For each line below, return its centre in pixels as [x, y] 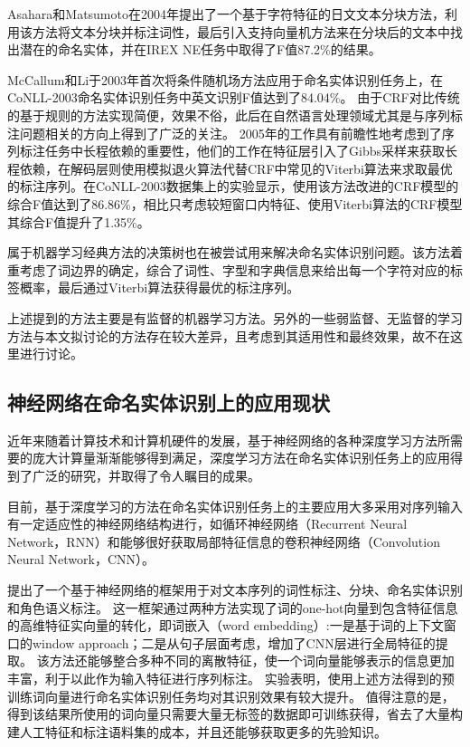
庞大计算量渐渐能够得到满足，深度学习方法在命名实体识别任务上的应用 [241, 458]
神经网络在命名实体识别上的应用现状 [169, 402]
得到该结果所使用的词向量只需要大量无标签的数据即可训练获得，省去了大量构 [235, 714]
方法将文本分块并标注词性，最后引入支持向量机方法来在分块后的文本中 [241, 31]
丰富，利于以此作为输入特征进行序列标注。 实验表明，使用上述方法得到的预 [231, 679]
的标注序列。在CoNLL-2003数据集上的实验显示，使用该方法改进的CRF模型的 [233, 186]
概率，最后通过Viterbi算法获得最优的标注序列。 [160, 287]
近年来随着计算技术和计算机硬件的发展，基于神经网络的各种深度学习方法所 [229, 440]
